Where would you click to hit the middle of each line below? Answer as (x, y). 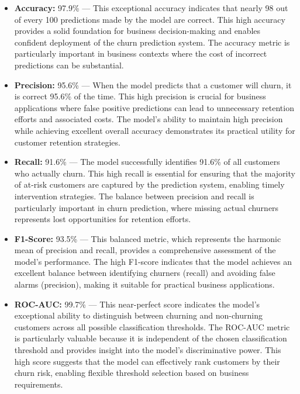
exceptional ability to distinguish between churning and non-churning (138, 315)
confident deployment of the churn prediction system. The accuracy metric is (152, 42)
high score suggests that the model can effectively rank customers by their (147, 361)
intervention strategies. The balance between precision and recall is (134, 196)
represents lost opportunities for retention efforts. (103, 219)
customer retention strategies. (67, 142)
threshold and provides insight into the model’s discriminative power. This (148, 350)
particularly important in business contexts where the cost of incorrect (141, 53)
